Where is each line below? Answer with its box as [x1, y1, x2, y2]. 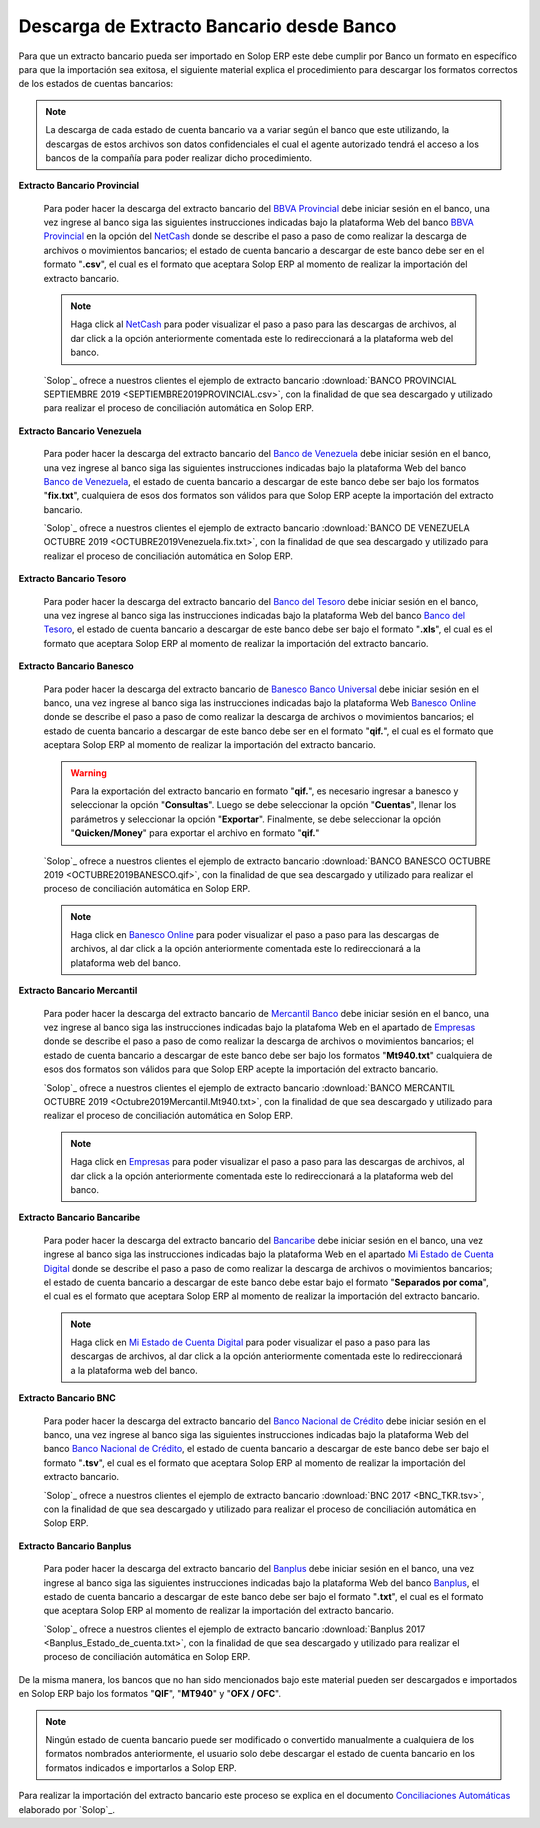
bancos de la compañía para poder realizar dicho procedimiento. [45, 151, 313, 164]
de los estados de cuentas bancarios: [18, 78, 174, 90]
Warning [70, 766, 107, 779]
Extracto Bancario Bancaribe [18, 1211, 141, 1224]
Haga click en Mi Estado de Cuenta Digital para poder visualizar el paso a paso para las [70, 1336, 431, 1349]
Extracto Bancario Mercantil [18, 985, 138, 997]
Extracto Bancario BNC [18, 1392, 117, 1404]
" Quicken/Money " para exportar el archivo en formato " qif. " [70, 827, 320, 839]
